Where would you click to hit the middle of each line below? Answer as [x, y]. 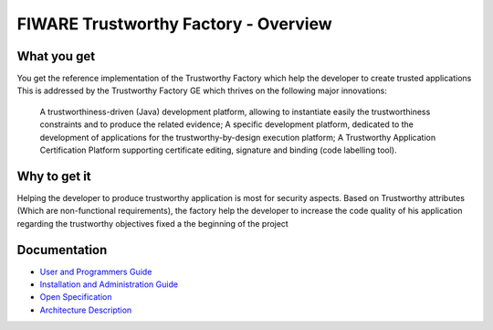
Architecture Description [86, 310]
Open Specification [76, 297]
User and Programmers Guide [96, 271]
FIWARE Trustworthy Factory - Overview [174, 24]
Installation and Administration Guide [109, 284]
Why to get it [54, 176]
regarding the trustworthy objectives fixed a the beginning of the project [153, 223]
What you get [56, 56]
